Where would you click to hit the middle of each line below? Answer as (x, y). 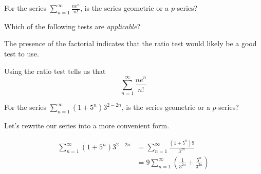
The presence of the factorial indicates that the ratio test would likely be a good (130, 43)
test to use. (22, 53)
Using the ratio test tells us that (55, 71)
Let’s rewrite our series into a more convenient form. (87, 125)
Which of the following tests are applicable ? (72, 26)
